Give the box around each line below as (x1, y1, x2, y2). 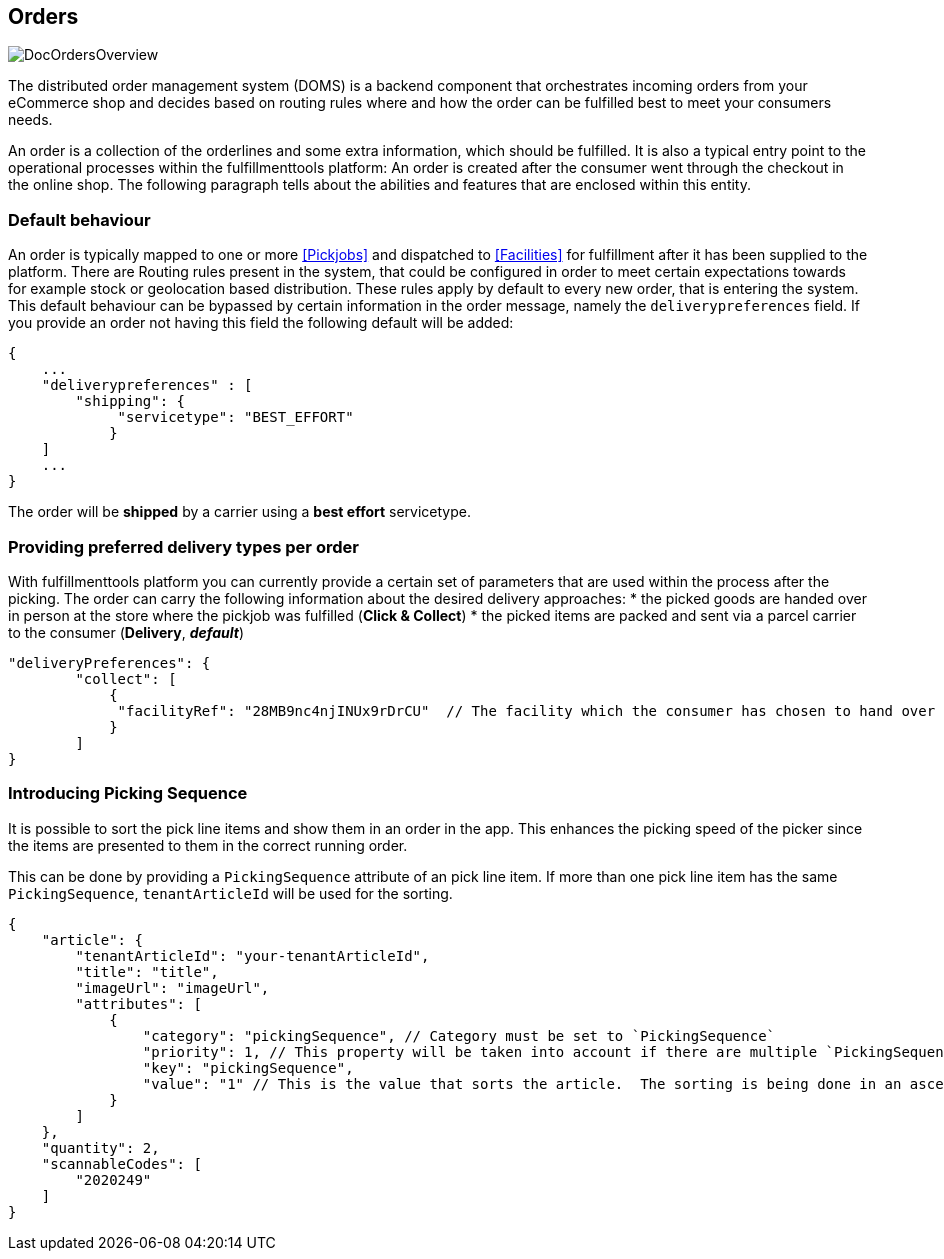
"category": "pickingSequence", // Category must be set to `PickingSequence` (142, 1027, 776, 1044)
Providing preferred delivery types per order (8, 536, 359, 557)
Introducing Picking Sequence (8, 783, 248, 804)
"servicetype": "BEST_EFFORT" (117, 409, 354, 426)
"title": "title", (75, 963, 219, 980)
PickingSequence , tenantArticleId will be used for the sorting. (8, 884, 453, 902)
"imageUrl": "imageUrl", (75, 979, 270, 996)
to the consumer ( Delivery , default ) (8, 623, 244, 641)
